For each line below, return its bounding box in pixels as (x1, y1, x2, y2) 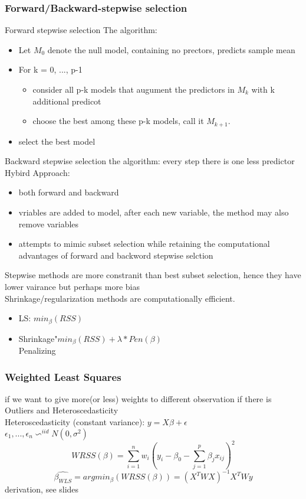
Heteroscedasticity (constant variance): (5, 416, 145, 428)
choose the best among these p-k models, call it (32, 115, 204, 127)
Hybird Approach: (5, 166, 70, 178)
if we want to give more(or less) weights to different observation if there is (5, 392, 272, 405)
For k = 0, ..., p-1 (18, 63, 83, 76)
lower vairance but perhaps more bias (5, 280, 140, 292)
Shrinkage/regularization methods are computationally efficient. (5, 292, 235, 304)
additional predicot (32, 94, 101, 107)
